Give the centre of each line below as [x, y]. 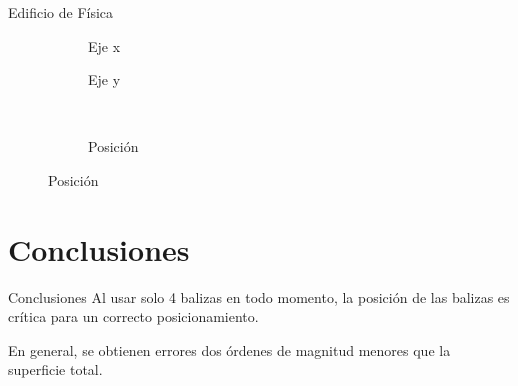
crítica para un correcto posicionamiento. [133, 316]
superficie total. [55, 369]
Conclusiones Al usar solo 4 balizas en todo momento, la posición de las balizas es [259, 296]
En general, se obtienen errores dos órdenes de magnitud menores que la [229, 349]
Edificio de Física [61, 12]
